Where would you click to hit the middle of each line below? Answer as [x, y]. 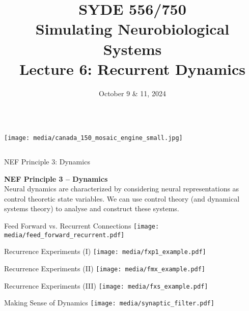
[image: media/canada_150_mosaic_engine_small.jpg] [93, 138]
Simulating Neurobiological [132, 29]
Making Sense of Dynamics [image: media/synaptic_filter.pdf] [109, 303]
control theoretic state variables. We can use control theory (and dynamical [122, 198]
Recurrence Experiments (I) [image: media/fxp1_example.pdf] [105, 251]
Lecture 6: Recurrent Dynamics [132, 68]
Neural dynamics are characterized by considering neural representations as [122, 189]
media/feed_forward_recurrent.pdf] [64, 235]
